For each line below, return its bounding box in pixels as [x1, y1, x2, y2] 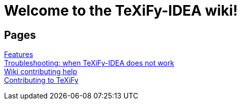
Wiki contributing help [4, 67, 77, 76]
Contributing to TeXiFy [4, 76, 78, 85]
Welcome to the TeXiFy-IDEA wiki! [4, 2, 238, 19]
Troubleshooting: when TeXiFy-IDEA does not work [4, 59, 174, 68]
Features [4, 50, 33, 59]
